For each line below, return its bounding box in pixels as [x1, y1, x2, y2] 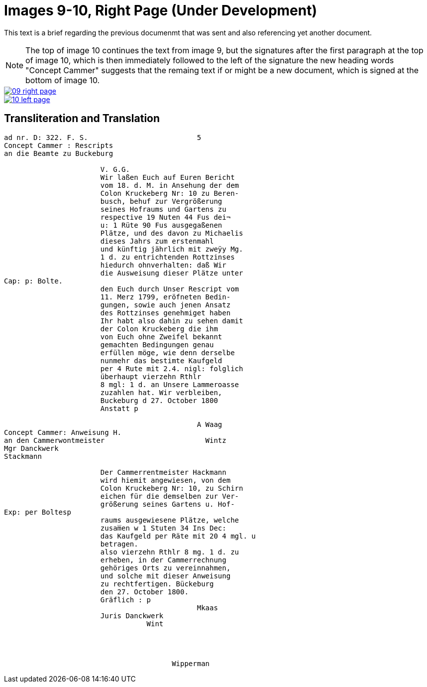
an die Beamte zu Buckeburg [4, 149, 113, 157]
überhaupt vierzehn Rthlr [100, 372, 202, 381]
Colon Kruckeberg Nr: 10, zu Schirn [100, 484, 243, 492]
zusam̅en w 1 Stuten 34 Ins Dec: [100, 524, 226, 532]
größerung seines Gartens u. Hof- [100, 500, 235, 508]
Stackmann [4, 452, 42, 460]
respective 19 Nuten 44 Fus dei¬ [100, 213, 231, 221]
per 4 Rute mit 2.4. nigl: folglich [100, 364, 243, 373]
